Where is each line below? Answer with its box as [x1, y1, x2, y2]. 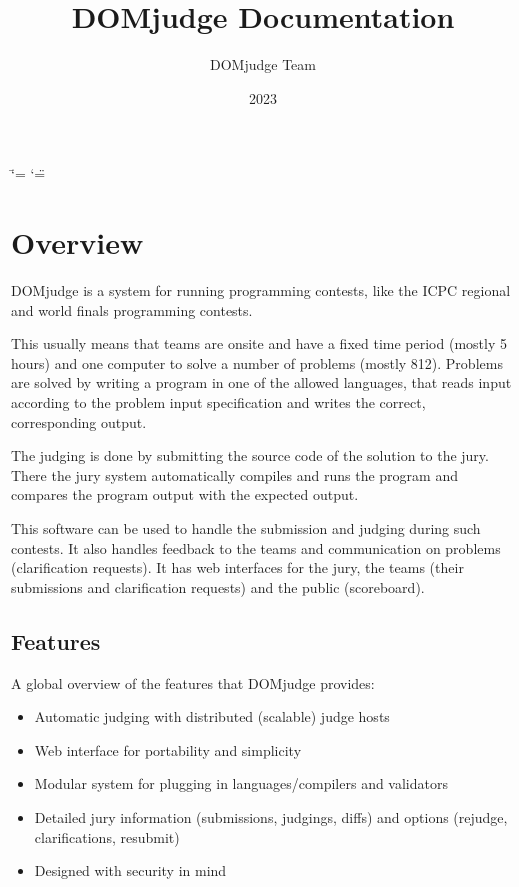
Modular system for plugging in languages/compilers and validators [34, 773, 448, 794]
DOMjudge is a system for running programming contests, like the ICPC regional [11, 280, 511, 301]
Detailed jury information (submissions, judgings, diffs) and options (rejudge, [34, 806, 508, 827]
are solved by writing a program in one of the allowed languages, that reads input [11, 372, 512, 393]
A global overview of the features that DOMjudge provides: [11, 672, 375, 693]
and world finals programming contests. [11, 299, 253, 320]
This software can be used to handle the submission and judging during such [11, 517, 481, 538]
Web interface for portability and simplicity [34, 739, 302, 760]
